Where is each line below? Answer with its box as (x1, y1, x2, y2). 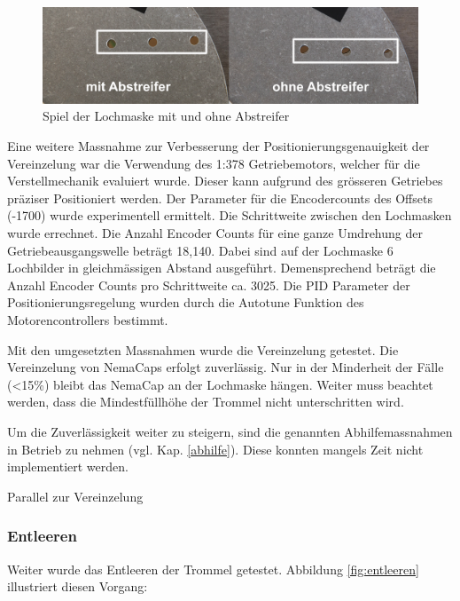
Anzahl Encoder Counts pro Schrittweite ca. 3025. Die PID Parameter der (7, 275, 410, 294)
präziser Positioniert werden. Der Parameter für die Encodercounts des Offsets (7, 188, 433, 207)
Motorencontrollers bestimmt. (7, 311, 168, 329)
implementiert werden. (7, 457, 129, 476)
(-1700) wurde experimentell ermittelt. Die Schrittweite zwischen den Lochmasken (7, 206, 452, 225)
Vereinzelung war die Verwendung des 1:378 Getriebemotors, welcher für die (7, 154, 420, 172)
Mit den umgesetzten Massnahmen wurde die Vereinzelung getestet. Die (7, 340, 399, 359)
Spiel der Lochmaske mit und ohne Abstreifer (43, 107, 290, 125)
